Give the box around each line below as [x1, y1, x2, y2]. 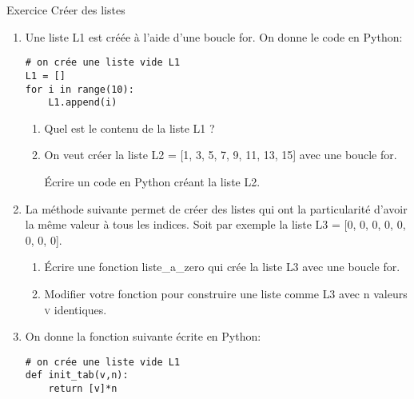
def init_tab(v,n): [25, 369, 129, 381]
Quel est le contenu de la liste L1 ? [44, 119, 215, 136]
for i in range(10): [25, 83, 134, 95]
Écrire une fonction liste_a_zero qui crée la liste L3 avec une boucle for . [44, 258, 400, 275]
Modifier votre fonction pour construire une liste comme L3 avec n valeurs [44, 285, 408, 301]
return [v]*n [48, 383, 117, 395]
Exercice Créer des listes [6, 2, 125, 18]
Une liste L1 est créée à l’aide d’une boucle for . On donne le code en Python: [25, 28, 403, 45]
